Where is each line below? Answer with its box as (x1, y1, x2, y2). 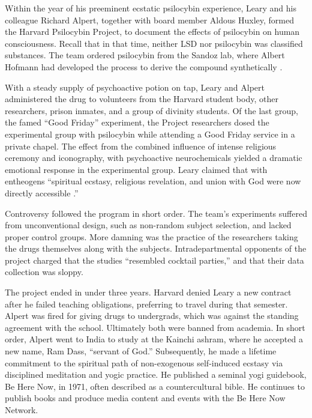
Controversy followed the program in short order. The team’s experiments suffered (5, 207, 307, 219)
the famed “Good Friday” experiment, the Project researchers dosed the (5, 116, 269, 129)
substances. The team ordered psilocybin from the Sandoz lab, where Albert (5, 49, 285, 61)
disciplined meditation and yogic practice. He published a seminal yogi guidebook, (5, 368, 307, 381)
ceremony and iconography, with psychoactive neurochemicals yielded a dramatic (5, 151, 302, 164)
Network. (5, 404, 38, 416)
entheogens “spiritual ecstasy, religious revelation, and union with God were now (5, 175, 301, 187)
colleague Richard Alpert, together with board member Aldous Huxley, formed (5, 13, 294, 26)
